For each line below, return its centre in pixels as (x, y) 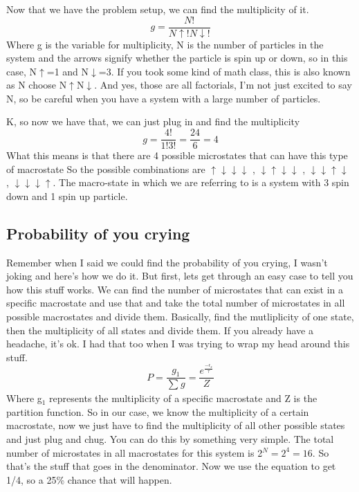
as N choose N (37, 85)
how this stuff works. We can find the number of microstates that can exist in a (175, 289)
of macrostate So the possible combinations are (106, 168)
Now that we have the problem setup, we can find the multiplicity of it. (158, 9)
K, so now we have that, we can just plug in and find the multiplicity (153, 121)
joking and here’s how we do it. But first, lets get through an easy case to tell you (180, 276)
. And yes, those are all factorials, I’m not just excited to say (223, 85)
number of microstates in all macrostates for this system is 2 (135, 452)
